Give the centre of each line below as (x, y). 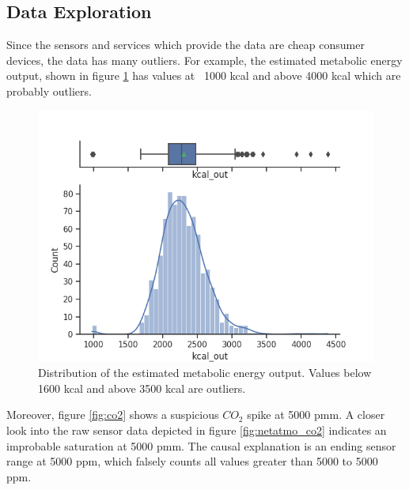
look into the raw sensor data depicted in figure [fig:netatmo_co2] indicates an (197, 430)
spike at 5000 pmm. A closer (316, 415)
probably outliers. (49, 90)
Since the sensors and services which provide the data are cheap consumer (186, 45)
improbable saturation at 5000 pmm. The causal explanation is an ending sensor (201, 445)
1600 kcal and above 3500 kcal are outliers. (142, 388)
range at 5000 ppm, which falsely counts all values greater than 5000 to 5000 (192, 461)
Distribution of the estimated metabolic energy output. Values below (205, 373)
